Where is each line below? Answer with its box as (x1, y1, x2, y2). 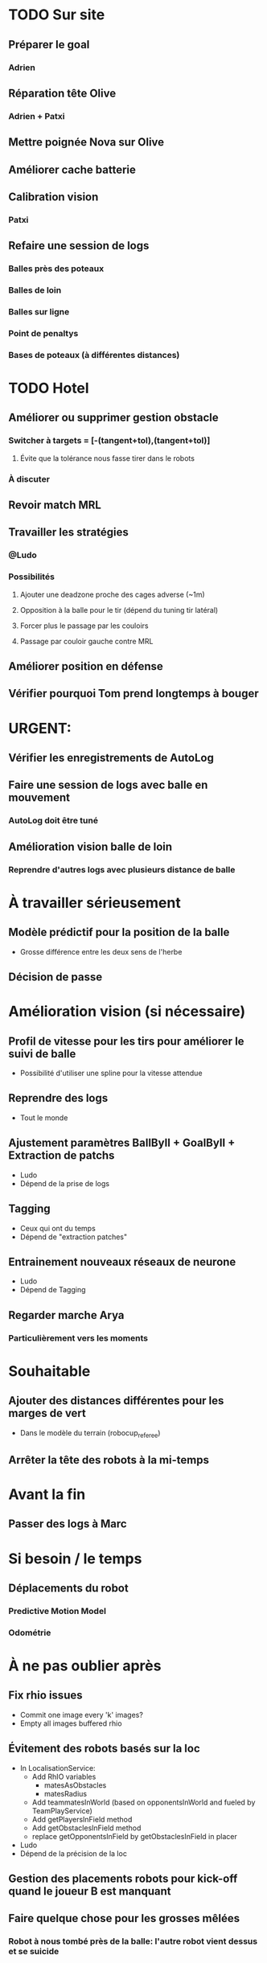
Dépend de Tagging (19, 1285, 86, 1295)
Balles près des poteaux (8, 263, 105, 274)
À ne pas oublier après (8, 1657, 162, 1675)
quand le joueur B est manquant (8, 1884, 171, 1899)
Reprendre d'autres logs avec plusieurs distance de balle (8, 864, 236, 875)
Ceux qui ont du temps (19, 1223, 97, 1233)
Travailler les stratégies (8, 525, 129, 540)
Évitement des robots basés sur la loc (8, 1742, 201, 1756)
